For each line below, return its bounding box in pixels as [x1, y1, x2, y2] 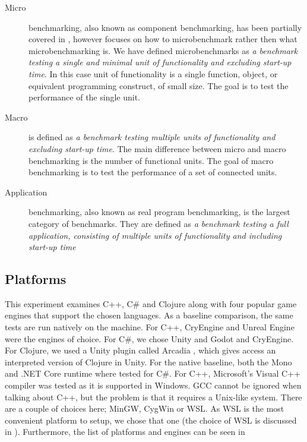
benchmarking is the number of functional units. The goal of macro [29, 154, 274, 166]
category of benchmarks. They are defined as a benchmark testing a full [29, 217, 289, 229]
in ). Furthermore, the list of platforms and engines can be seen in [5, 425, 245, 438]
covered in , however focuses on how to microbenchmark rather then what [29, 33, 297, 45]
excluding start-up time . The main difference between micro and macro [29, 142, 286, 154]
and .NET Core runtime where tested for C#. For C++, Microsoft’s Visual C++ [5, 367, 300, 380]
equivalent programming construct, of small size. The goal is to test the [29, 79, 289, 91]
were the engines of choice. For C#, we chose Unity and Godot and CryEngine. [5, 332, 294, 345]
